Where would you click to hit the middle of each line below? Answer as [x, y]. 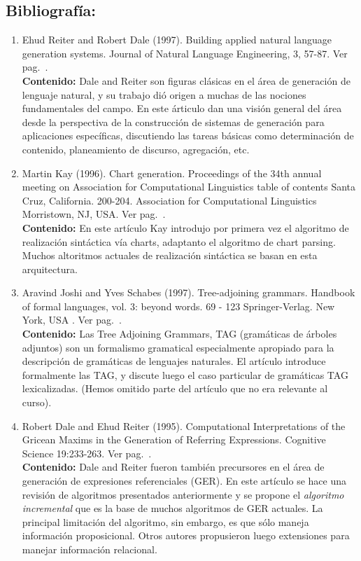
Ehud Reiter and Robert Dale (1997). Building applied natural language [177, 40]
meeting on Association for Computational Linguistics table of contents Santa [189, 187]
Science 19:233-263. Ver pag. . [87, 453]
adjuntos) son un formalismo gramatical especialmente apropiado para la [178, 347]
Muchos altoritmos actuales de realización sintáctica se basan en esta [170, 255]
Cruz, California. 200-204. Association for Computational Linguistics [169, 200]
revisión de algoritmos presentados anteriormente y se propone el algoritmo [183, 494]
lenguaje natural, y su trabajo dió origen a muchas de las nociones [164, 94]
